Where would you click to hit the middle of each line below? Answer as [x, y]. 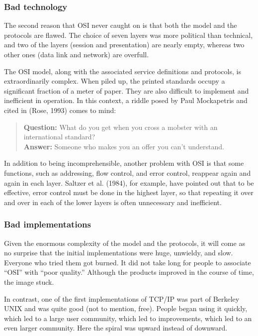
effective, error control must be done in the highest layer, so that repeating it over [129, 192]
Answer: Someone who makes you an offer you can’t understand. [124, 146]
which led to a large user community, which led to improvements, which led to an [128, 318]
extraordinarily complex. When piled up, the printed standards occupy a [115, 81]
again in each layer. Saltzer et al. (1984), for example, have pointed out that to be [129, 182]
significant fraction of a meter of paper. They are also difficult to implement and [127, 90]
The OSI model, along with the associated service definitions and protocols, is [123, 71]
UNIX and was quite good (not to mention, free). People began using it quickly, [126, 308]
